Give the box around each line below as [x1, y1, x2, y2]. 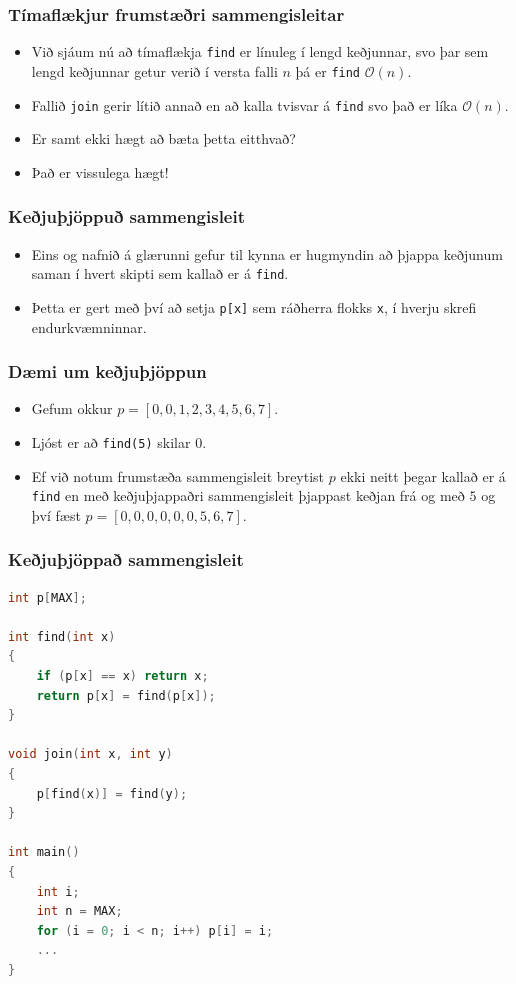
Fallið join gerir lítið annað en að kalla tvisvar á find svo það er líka [31, 94, 458, 115]
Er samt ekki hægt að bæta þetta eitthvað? [31, 128, 296, 149]
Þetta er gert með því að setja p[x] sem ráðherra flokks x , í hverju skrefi [31, 296, 477, 317]
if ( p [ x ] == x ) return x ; [36, 669, 209, 683]
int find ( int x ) [8, 629, 116, 644]
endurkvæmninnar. [31, 316, 147, 337]
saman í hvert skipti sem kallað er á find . [31, 263, 289, 284]
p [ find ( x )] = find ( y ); [36, 786, 188, 801]
